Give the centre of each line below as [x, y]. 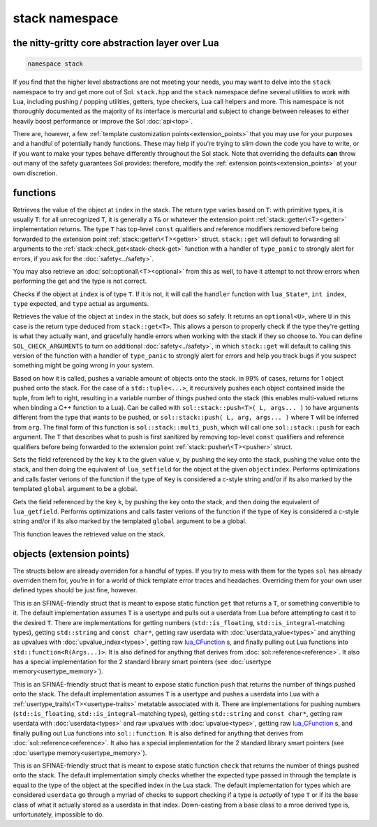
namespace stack [56, 64]
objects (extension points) [71, 554]
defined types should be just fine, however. [75, 590]
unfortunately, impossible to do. [59, 814]
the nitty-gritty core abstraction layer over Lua [116, 43]
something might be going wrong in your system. [83, 365]
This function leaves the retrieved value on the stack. [89, 534]
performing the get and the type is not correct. [80, 281]
